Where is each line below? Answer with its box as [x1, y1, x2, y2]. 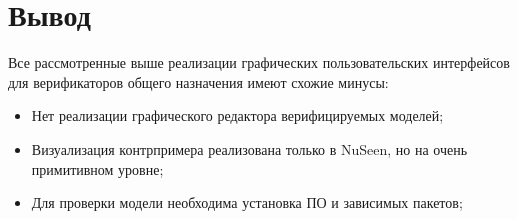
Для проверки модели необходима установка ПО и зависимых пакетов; [31, 192, 463, 213]
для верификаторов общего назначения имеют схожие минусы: [8, 71, 389, 92]
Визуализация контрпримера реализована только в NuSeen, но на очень [31, 138, 468, 159]
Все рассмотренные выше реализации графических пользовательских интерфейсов [8, 52, 510, 73]
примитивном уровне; [31, 158, 164, 179]
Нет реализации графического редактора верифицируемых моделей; [31, 105, 444, 126]
